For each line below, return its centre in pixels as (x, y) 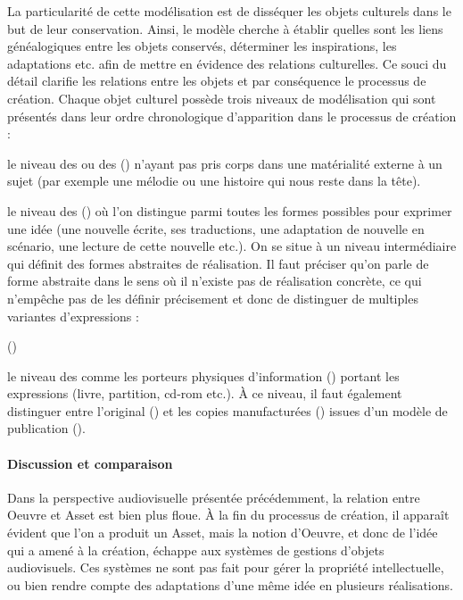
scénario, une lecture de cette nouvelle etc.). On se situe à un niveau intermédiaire (232, 246)
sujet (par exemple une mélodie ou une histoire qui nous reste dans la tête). (214, 181)
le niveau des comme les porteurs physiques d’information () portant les (203, 375)
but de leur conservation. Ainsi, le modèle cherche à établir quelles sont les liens (225, 28)
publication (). (46, 428)
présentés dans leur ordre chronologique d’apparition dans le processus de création (232, 116)
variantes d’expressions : (73, 316)
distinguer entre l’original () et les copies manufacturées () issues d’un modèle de (227, 410)
